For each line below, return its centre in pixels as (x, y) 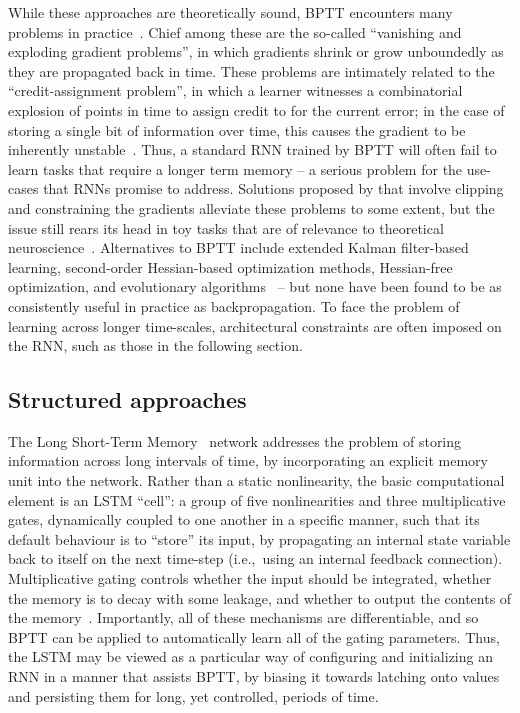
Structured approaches (127, 399)
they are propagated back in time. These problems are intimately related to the (251, 70)
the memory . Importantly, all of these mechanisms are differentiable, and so (243, 617)
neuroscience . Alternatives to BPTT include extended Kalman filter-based (238, 247)
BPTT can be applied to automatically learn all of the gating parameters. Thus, (254, 636)
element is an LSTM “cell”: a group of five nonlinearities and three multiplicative (257, 499)
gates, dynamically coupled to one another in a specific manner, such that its (244, 519)
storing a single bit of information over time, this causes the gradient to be (237, 129)
